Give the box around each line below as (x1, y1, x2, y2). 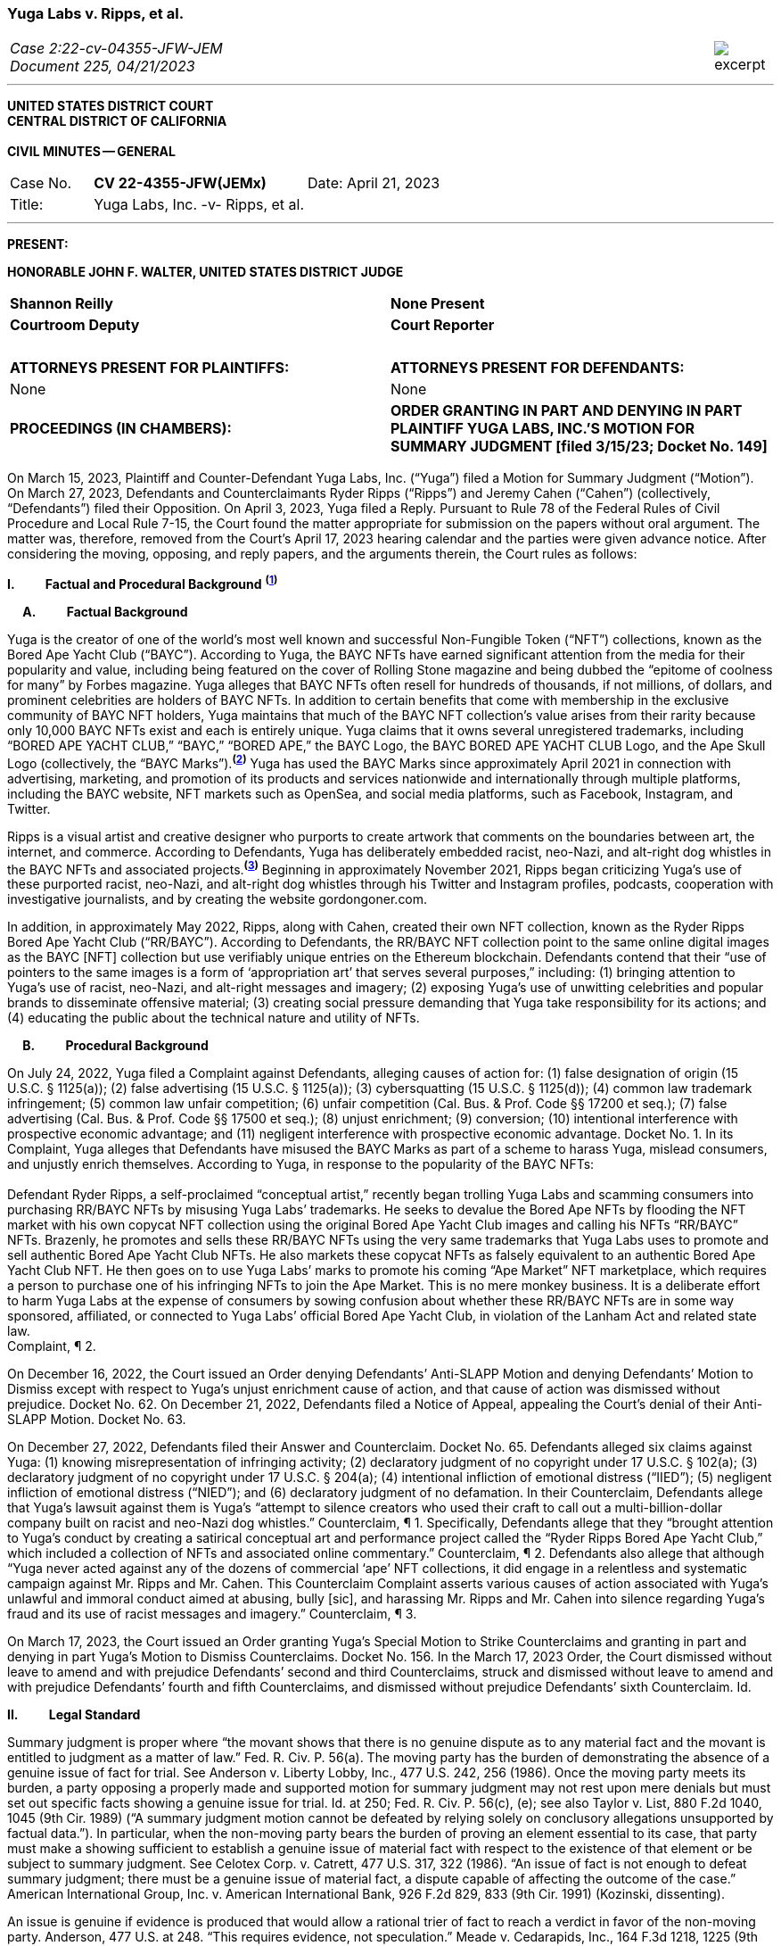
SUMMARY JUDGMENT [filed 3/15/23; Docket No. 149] (390, 437, 768, 456)
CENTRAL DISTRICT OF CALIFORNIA (7, 113, 227, 129)
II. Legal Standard (7, 1707, 141, 1723)
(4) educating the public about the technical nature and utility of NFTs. (7, 1010, 420, 1026)
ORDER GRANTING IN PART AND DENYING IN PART (390, 402, 743, 420)
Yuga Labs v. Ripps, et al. (7, 4, 185, 22)
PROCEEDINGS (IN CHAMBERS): (10, 419, 232, 438)
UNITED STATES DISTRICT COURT (7, 98, 214, 114)
